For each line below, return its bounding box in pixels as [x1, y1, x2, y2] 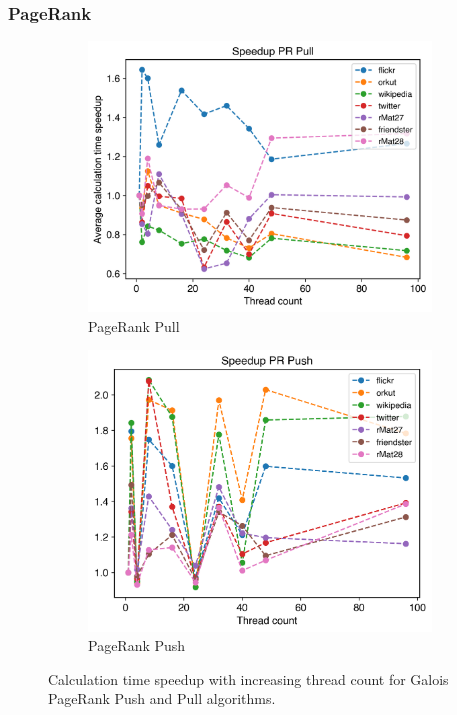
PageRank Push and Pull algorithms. [48, 688, 276, 709]
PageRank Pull [88, 315, 180, 336]
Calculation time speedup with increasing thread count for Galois [48, 668, 449, 689]
